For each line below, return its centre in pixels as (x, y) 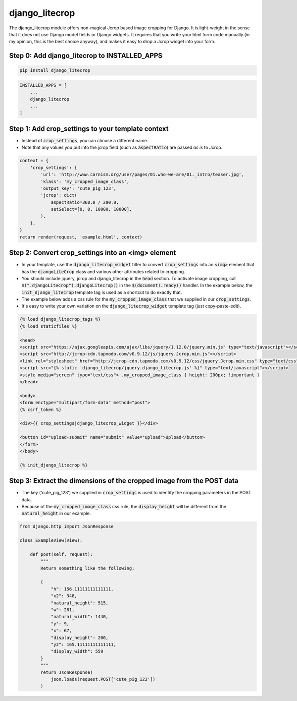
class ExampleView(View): (51, 541)
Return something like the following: (87, 568)
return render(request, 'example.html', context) (81, 237)
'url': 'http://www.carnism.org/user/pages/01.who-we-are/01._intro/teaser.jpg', (142, 175)
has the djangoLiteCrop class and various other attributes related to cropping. (103, 271)
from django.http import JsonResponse (67, 526)
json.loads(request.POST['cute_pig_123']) (103, 679)
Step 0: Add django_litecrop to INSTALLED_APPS (86, 56)
